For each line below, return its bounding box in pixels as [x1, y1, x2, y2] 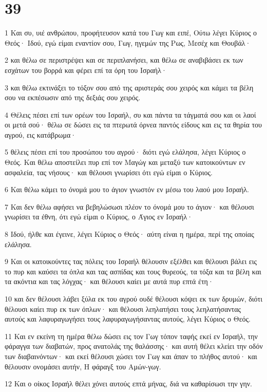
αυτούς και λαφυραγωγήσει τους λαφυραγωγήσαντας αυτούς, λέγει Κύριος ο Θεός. [5, 313, 251, 324]
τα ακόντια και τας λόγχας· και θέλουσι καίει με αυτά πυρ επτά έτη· [5, 276, 214, 287]
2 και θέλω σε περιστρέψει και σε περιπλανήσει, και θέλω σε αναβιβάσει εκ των [5, 54, 243, 65]
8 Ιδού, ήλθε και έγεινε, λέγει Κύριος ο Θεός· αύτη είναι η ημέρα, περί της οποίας [5, 229, 254, 239]
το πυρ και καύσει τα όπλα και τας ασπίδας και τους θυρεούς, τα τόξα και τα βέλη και [5, 266, 261, 276]
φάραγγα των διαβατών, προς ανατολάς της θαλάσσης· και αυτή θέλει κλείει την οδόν [5, 341, 263, 351]
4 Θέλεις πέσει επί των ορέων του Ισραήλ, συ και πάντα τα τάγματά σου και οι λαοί [5, 109, 256, 120]
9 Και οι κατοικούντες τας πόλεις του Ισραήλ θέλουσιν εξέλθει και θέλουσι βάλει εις [5, 256, 257, 267]
